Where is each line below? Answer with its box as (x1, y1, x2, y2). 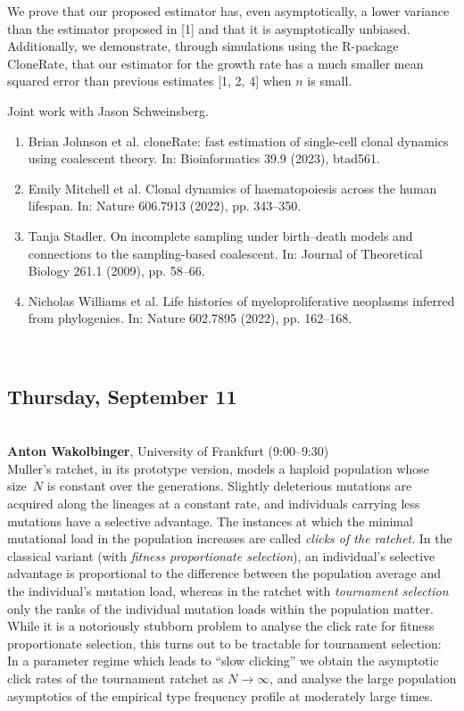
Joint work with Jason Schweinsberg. (7, 101, 209, 120)
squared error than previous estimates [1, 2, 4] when (7, 71, 292, 90)
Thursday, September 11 (7, 382, 237, 409)
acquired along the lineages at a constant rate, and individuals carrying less (7, 494, 420, 513)
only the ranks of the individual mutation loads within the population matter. (7, 599, 434, 617)
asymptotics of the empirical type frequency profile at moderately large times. (7, 686, 434, 705)
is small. (307, 71, 352, 90)
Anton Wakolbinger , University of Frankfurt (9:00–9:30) (7, 442, 329, 460)
